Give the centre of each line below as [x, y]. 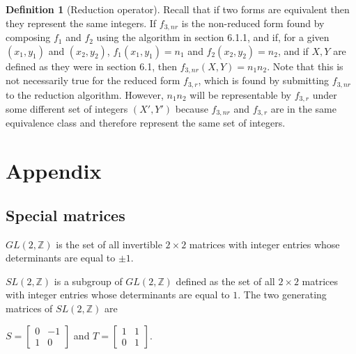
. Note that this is [305, 66]
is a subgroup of [88, 281]
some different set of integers [67, 108]
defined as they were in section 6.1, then [91, 66]
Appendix [54, 171]
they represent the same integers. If [81, 23]
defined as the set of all [225, 281]
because [192, 108]
